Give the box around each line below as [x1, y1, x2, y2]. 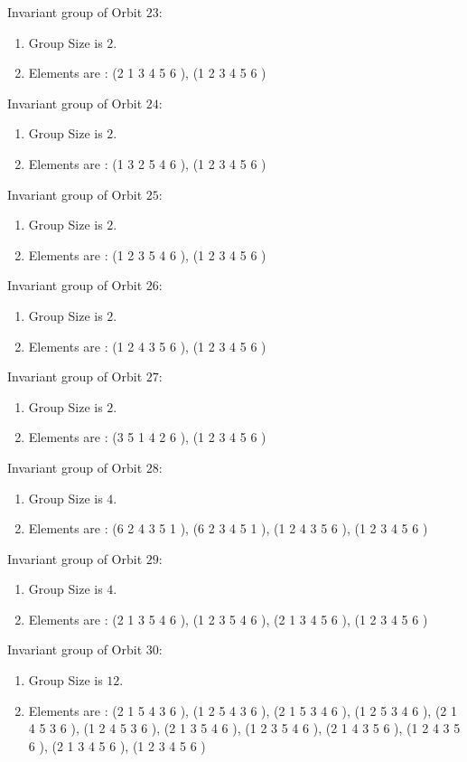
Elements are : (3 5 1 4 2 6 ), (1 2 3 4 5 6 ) [28, 428, 266, 447]
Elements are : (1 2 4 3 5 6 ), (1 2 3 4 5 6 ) [28, 336, 266, 355]
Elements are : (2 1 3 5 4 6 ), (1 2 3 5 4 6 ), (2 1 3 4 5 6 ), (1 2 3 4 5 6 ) [28, 609, 428, 628]
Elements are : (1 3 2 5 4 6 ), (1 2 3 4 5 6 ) [28, 154, 266, 173]
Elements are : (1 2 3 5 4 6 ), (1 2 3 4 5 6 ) [28, 245, 266, 264]
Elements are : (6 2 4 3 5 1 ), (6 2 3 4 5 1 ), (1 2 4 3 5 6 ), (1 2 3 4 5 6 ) [28, 519, 428, 538]
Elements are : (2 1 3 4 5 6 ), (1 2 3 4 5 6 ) [28, 63, 266, 82]
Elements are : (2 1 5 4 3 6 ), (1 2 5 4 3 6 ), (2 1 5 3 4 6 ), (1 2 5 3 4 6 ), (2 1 [28, 701, 458, 720]
